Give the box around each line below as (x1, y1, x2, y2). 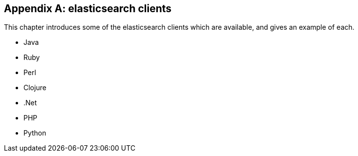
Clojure (23, 83, 46, 92)
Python (23, 129, 46, 137)
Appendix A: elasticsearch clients (4, 2, 172, 15)
